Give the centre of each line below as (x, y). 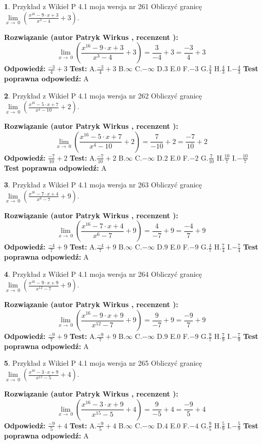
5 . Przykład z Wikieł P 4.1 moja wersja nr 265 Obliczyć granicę (103, 363)
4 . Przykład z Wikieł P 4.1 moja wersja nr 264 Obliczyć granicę (103, 274)
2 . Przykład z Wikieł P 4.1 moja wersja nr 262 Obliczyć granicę (103, 95)
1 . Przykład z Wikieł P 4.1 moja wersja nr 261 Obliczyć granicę (103, 6)
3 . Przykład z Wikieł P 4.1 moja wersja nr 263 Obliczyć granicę (103, 185)
